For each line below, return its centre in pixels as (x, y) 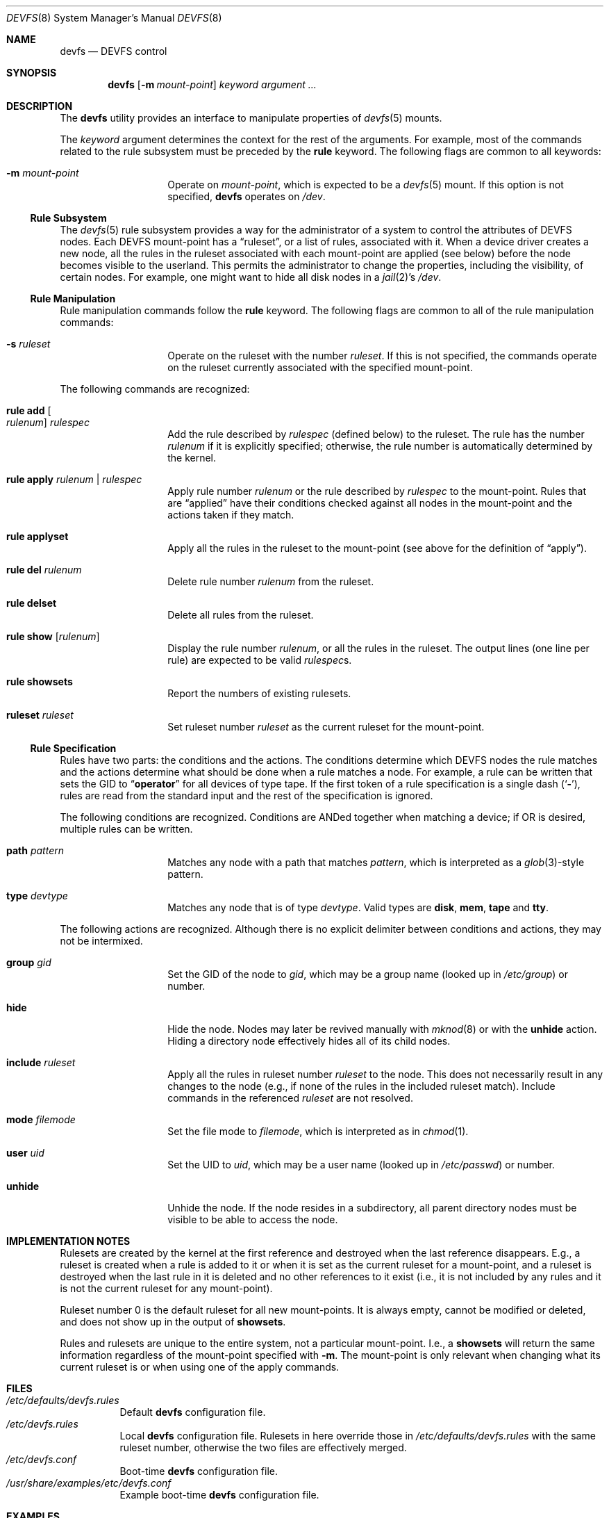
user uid (25, 1153)
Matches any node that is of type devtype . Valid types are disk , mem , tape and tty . (358, 907)
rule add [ (29, 410)
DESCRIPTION (40, 106)
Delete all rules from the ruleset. (241, 615)
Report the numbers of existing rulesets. (259, 693)
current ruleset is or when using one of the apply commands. (200, 1367)
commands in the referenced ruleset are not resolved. (290, 1098)
